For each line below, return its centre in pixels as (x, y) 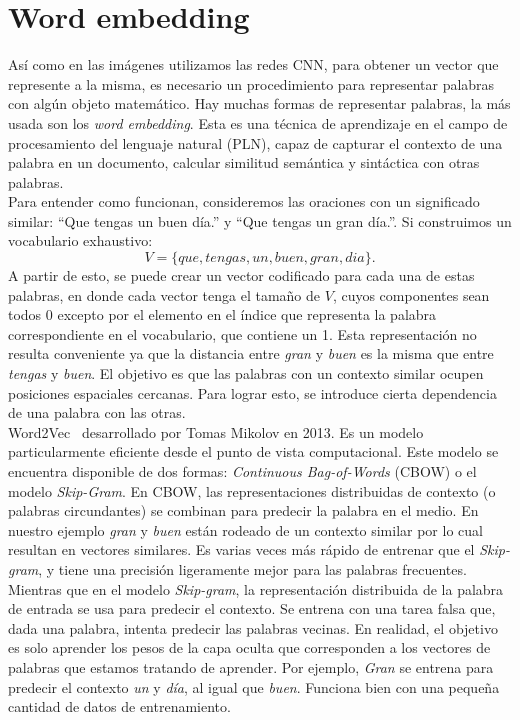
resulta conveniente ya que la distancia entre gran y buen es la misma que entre (251, 353)
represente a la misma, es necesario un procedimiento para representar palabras (251, 83)
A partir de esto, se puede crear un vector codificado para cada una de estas (241, 275)
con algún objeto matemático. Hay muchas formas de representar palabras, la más (259, 103)
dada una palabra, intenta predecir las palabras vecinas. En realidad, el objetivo (253, 627)
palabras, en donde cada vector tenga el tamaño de (164, 294)
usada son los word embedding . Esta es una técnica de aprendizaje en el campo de (258, 122)
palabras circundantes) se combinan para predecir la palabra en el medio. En (243, 510)
